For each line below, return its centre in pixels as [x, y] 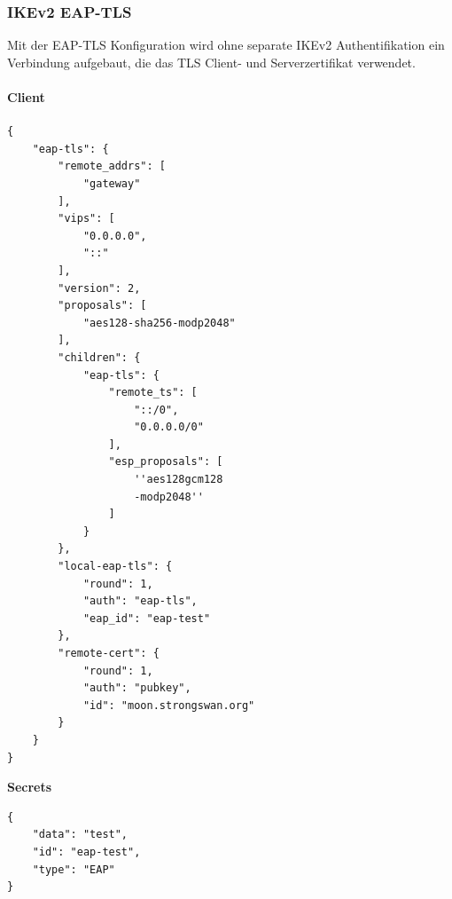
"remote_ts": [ [153, 393]
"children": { [99, 357]
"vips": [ [86, 219]
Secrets [30, 787]
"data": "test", [80, 835]
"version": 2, [99, 288]
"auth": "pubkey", [137, 688]
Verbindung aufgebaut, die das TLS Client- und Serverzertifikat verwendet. [211, 62]
